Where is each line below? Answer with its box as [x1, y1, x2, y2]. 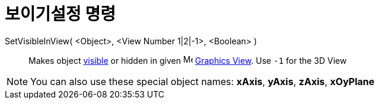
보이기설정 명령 [5, 4, 116, 24]
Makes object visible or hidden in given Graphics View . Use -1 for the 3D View [28, 55, 347, 66]
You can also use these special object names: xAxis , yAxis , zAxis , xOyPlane [30, 75, 375, 87]
